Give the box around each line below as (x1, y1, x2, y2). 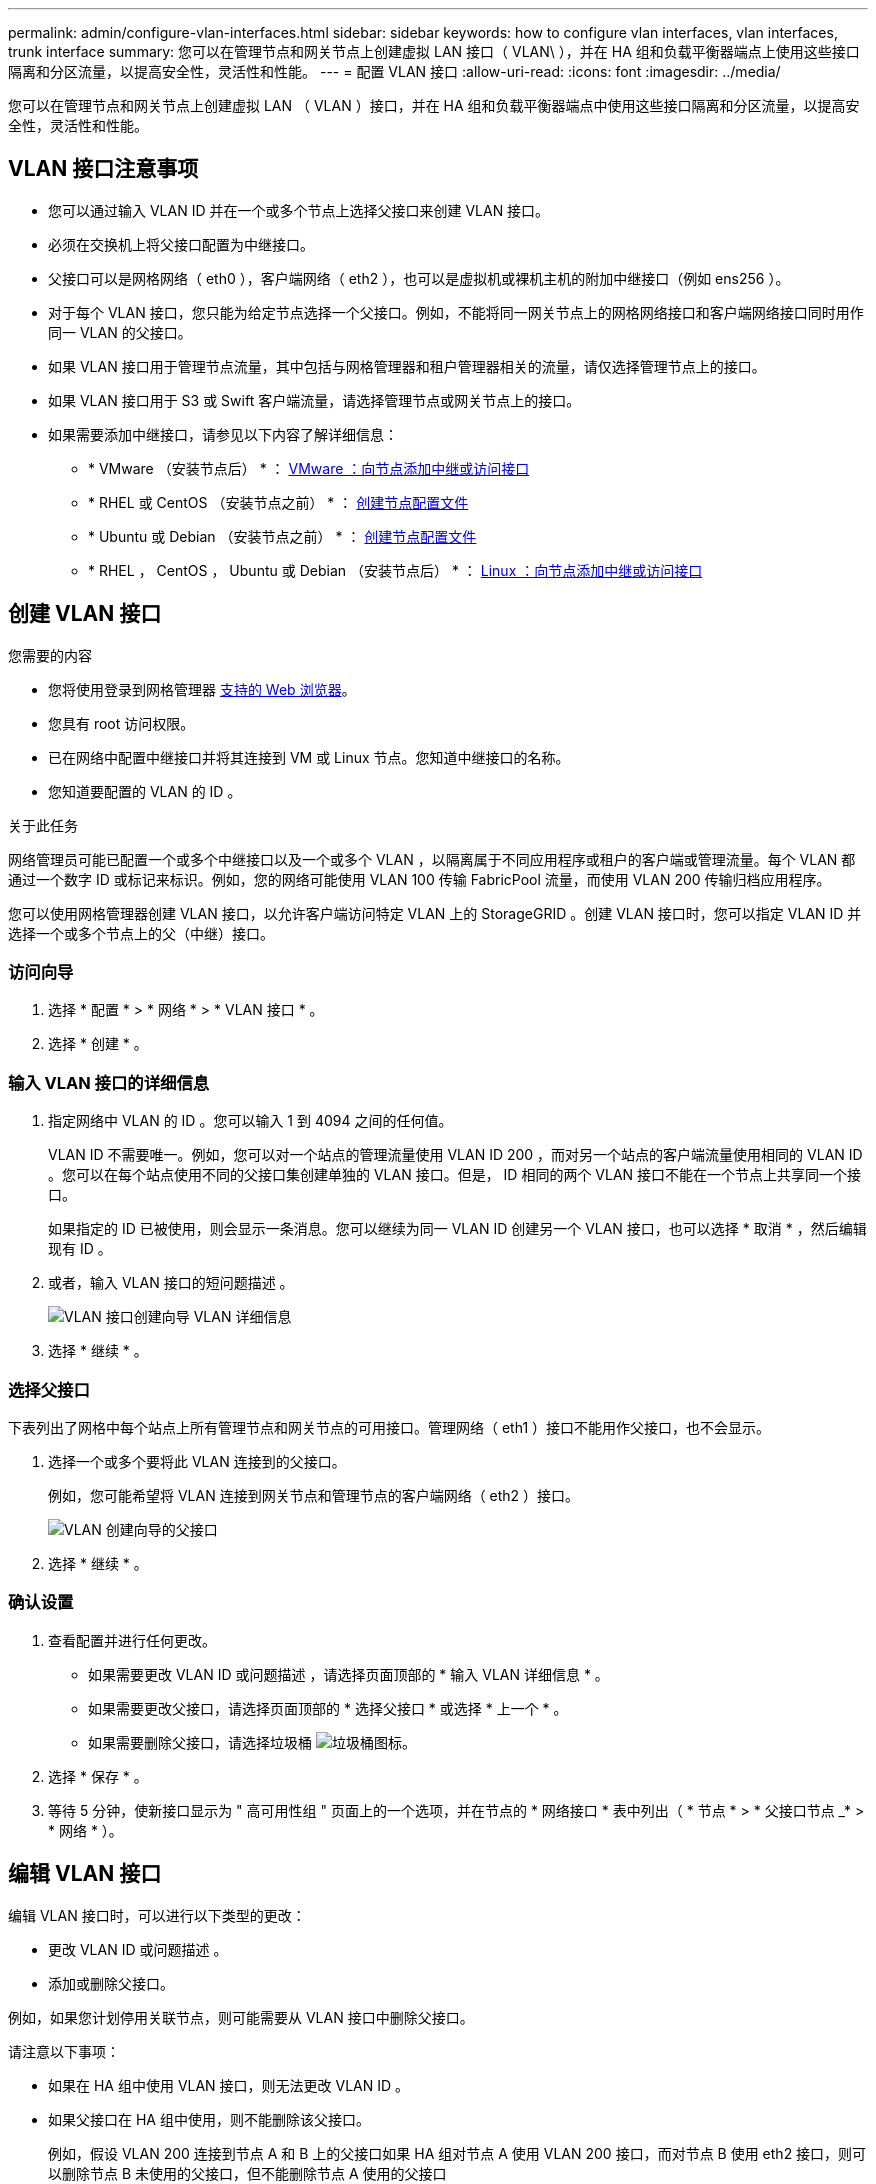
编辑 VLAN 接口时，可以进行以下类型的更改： (8, 1906, 306, 1924)
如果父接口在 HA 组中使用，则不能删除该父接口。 (48, 2110, 370, 2128)
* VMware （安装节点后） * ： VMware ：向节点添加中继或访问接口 (88, 459, 530, 477)
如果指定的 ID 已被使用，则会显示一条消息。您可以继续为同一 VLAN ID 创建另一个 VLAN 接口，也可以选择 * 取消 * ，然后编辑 (48, 1220, 867, 1238)
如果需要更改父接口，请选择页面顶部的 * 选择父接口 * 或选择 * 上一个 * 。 (88, 1699, 568, 1717)
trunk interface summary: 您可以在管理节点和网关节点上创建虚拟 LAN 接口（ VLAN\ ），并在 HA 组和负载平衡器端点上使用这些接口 (8, 43, 860, 60)
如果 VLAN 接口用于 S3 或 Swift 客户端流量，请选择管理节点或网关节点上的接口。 (48, 391, 581, 409)
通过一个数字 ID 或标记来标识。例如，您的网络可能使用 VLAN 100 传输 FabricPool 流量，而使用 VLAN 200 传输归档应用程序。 (8, 870, 831, 888)
